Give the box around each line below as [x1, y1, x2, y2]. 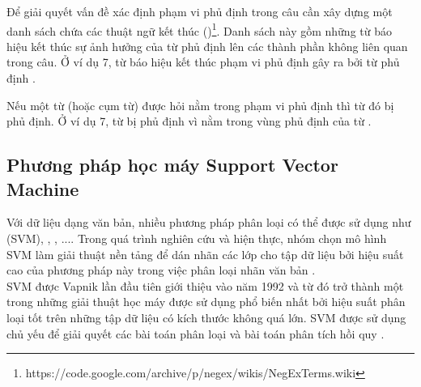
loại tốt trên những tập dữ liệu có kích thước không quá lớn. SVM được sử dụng [6, 308, 406, 325]
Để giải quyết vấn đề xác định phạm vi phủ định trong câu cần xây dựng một [6, 3, 393, 19]
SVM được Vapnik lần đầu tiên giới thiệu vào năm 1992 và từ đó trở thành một [6, 277, 404, 294]
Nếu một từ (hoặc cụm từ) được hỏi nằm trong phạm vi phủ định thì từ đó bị [6, 96, 394, 113]
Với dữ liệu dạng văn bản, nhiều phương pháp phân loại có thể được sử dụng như [6, 214, 411, 231]
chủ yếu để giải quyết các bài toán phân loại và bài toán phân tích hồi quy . [6, 325, 385, 342]
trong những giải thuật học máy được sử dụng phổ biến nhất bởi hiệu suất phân [6, 293, 406, 310]
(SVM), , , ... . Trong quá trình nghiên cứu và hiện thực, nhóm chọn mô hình [6, 230, 387, 246]
